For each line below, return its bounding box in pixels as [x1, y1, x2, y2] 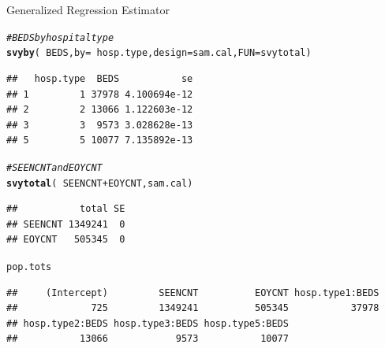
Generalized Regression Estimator [6, 2, 170, 17]
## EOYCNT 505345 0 [6, 234, 125, 246]
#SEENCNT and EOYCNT [6, 161, 103, 173]
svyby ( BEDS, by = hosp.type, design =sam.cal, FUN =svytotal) [6, 47, 312, 59]
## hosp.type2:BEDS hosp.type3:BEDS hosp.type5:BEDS [6, 317, 289, 329]
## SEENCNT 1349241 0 [6, 218, 125, 230]
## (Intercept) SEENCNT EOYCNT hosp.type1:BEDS [6, 287, 379, 298]
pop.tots [6, 261, 52, 272]
